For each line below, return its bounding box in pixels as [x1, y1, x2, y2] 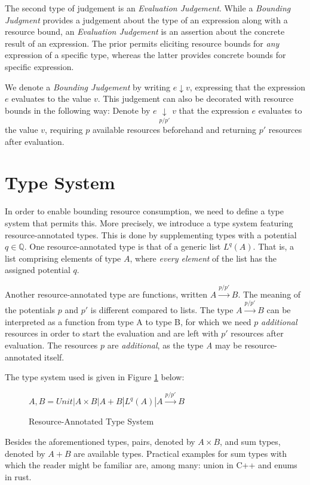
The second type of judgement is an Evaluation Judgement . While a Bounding [5, 2, 291, 14]
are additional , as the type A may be [107, 338, 242, 351]
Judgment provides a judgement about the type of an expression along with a [5, 13, 288, 26]
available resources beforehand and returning [92, 123, 257, 136]
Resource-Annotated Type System [29, 415, 154, 428]
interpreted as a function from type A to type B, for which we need [5, 315, 251, 328]
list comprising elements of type [5, 251, 121, 264]
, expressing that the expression [189, 80, 306, 93]
